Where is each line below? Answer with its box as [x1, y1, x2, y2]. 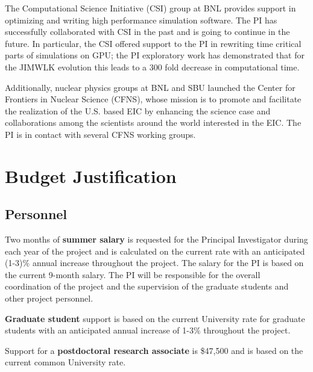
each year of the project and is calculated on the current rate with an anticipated [5, 244, 305, 257]
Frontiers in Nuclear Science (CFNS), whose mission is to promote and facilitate [5, 93, 302, 105]
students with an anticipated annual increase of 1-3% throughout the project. [5, 324, 291, 336]
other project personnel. [5, 292, 93, 305]
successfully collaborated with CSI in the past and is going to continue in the [5, 25, 290, 38]
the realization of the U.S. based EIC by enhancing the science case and [5, 104, 271, 117]
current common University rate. [5, 356, 126, 368]
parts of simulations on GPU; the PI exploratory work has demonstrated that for [5, 49, 305, 61]
